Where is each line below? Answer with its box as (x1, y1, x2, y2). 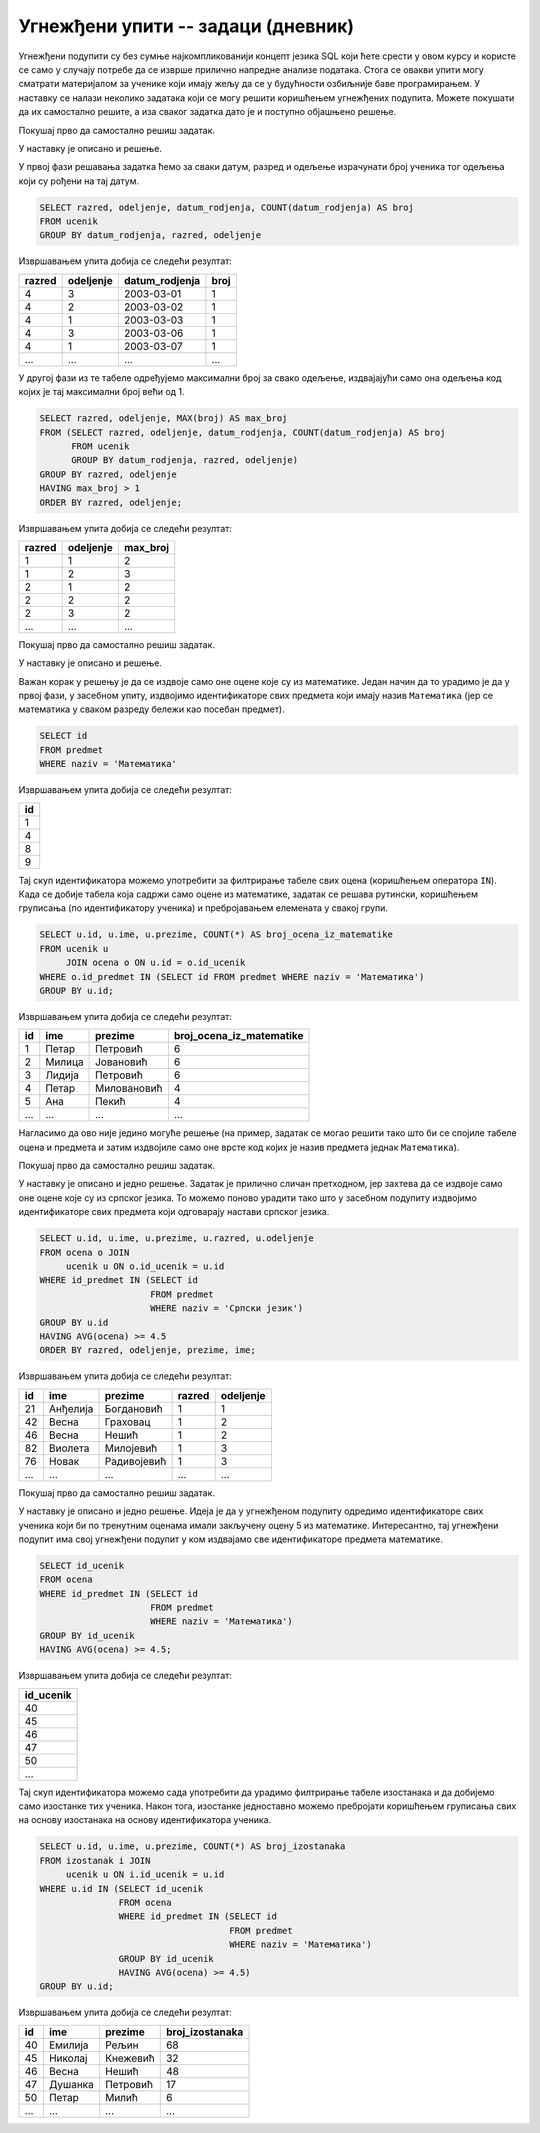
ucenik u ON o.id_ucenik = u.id (65, 1261, 225, 1272)
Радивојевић (104, 1454, 167, 1468)
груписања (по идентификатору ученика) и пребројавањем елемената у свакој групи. (18, 902, 389, 914)
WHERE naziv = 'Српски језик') (150, 1303, 304, 1314)
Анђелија (48, 1401, 94, 1415)
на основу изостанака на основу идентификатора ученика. (18, 1814, 272, 1826)
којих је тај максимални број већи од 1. (18, 386, 185, 398)
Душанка (48, 2077, 94, 2091)
